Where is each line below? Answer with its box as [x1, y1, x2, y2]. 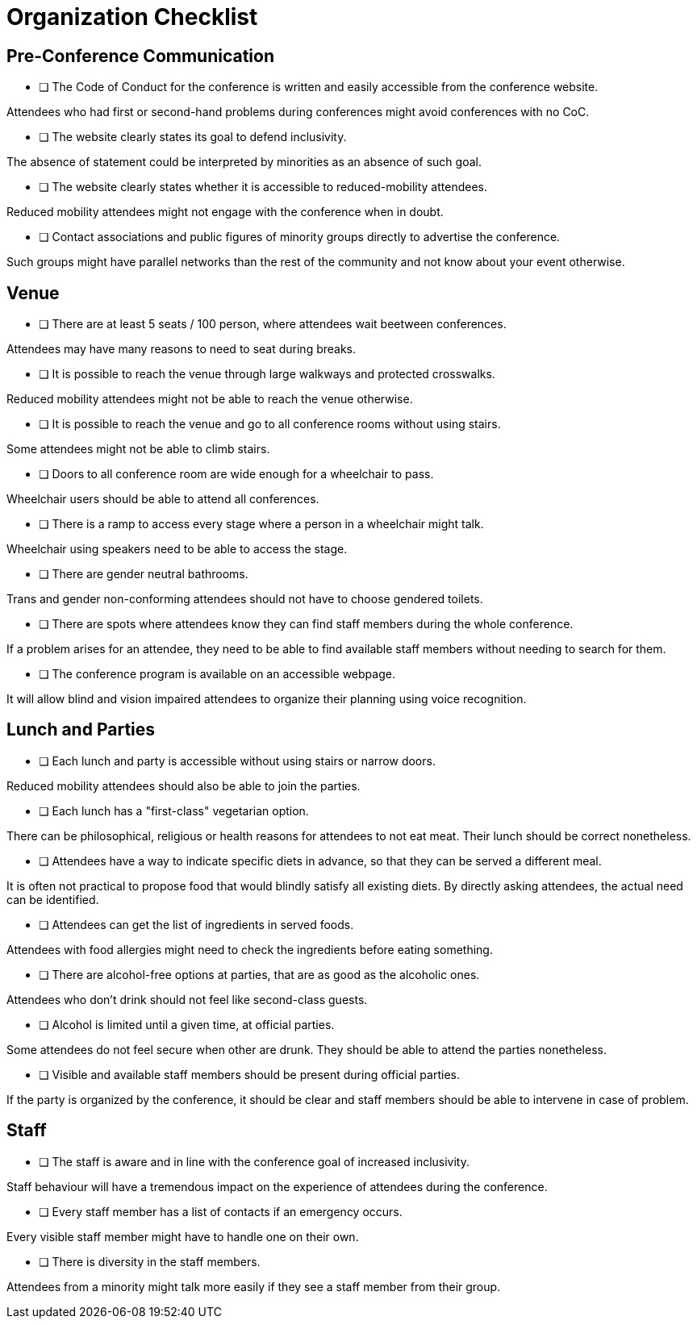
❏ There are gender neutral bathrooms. [39, 567, 248, 581]
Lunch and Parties [6, 719, 156, 740]
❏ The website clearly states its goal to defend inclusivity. [39, 130, 347, 144]
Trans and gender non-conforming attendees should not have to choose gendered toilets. [6, 592, 483, 606]
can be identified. [6, 892, 99, 906]
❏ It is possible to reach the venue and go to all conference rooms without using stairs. [39, 417, 501, 431]
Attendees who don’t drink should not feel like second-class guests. [6, 992, 368, 1006]
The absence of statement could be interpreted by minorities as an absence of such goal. [6, 155, 482, 169]
